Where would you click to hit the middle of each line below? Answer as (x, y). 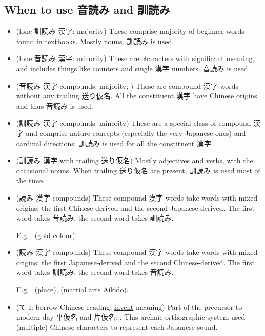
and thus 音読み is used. (55, 105)
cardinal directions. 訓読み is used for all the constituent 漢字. (115, 143)
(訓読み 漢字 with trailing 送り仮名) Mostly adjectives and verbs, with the (135, 160)
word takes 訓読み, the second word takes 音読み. (95, 272)
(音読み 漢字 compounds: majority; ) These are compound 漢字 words (127, 85)
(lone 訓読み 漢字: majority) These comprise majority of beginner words (130, 31)
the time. (30, 180)
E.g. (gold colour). (47, 235)
